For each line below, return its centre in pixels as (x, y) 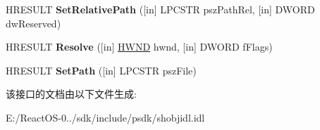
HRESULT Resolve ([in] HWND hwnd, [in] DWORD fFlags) (139, 47)
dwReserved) (33, 23)
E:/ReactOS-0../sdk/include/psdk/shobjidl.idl (105, 117)
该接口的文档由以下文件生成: (71, 94)
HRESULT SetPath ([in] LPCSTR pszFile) (101, 70)
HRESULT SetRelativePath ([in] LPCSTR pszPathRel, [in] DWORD (160, 9)
